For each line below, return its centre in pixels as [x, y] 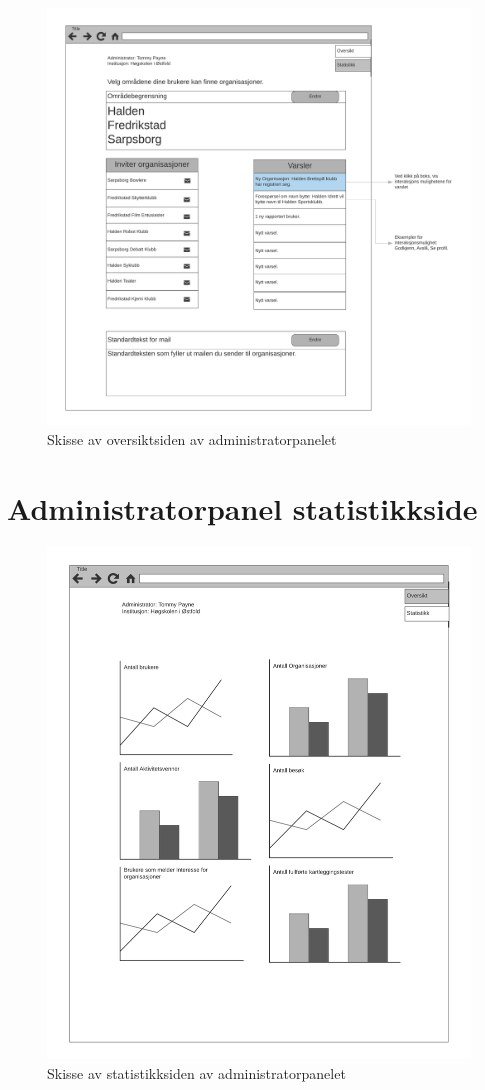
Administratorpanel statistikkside [242, 507]
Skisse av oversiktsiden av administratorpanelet [192, 438]
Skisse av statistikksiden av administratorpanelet [196, 1072]
